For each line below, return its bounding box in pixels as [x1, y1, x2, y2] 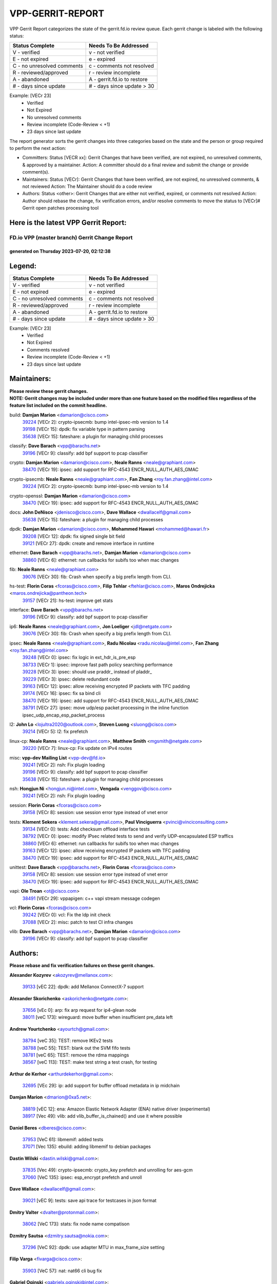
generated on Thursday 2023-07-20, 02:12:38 [9, 248, 111, 254]
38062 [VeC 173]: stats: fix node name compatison [22, 1221, 130, 1227]
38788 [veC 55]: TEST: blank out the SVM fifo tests [22, 1045, 131, 1051]
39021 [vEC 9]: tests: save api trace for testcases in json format [22, 1197, 156, 1204]
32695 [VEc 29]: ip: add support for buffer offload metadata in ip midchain [22, 1083, 180, 1089]
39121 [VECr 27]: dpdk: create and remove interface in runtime [22, 540, 154, 546]
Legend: [9, 261, 37, 270]
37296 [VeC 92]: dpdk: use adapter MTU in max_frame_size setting [22, 1244, 165, 1250]
